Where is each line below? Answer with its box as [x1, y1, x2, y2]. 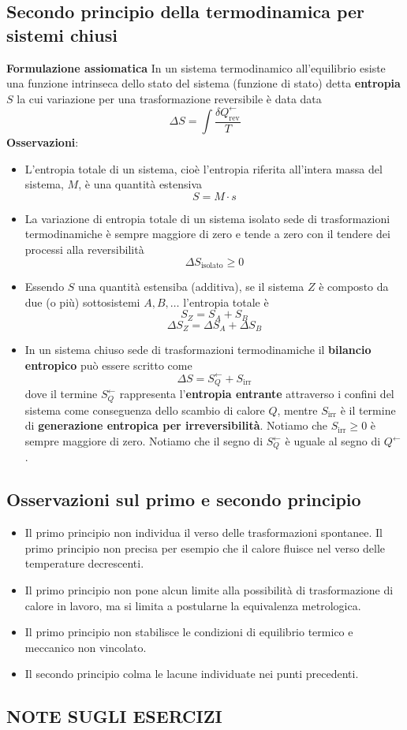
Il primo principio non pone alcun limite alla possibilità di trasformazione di [24, 582, 394, 598]
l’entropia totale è [183, 293, 269, 310]
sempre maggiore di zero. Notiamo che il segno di [24, 433, 263, 449]
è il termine [340, 401, 396, 418]
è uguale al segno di [285, 433, 381, 449]
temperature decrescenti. [24, 555, 144, 572]
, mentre [277, 401, 318, 418]
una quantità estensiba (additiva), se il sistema [78, 278, 304, 295]
